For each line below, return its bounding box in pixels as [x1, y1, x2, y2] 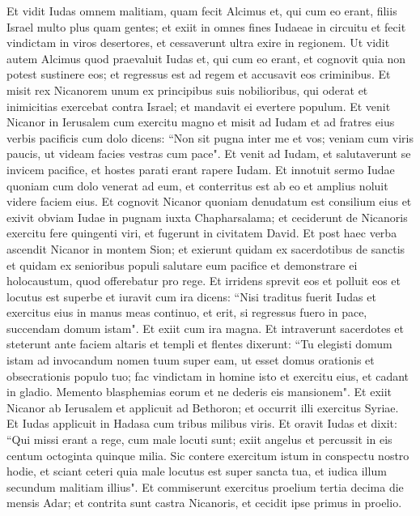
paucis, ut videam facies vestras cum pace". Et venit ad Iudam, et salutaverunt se [6, 145, 411, 162]
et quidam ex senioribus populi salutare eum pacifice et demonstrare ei [6, 256, 358, 273]
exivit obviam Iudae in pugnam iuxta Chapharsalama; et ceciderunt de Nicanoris [6, 208, 408, 225]
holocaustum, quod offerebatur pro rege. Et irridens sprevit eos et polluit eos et [6, 272, 401, 289]
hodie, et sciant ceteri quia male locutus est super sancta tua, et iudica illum [6, 463, 387, 480]
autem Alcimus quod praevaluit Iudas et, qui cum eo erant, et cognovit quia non [6, 49, 405, 66]
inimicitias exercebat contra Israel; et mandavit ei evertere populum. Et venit [6, 97, 391, 114]
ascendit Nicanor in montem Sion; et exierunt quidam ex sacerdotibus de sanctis [6, 240, 405, 257]
